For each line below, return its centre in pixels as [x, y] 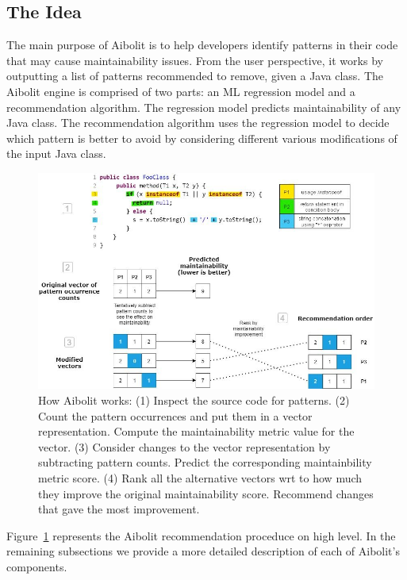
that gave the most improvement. [119, 509]
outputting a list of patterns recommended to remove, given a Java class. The [195, 76]
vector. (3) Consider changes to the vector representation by [184, 446]
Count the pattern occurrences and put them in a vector [175, 415]
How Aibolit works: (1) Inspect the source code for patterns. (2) [194, 399]
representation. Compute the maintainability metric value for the [196, 431]
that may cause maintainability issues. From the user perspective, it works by [195, 60]
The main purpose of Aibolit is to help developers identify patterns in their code [202, 45]
